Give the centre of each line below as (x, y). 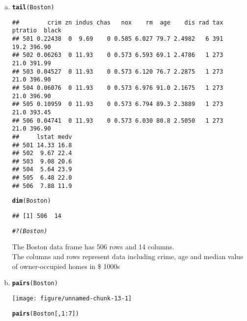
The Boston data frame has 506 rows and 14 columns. (93, 247)
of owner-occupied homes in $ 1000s (66, 266)
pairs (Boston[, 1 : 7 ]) (45, 313)
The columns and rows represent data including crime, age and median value (128, 256)
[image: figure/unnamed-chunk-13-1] (72, 298)
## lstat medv (42, 137)
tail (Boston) (33, 7)
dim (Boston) (31, 201)
